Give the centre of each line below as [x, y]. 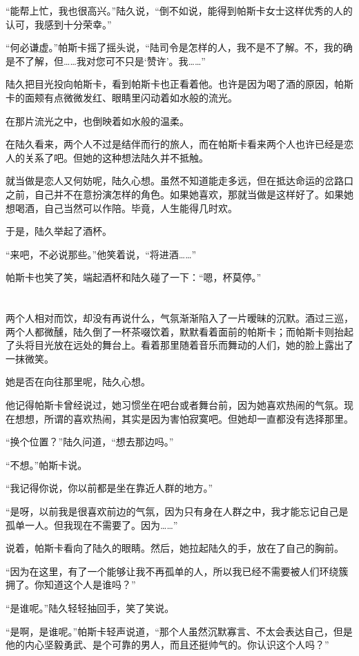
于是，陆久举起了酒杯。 [59, 231]
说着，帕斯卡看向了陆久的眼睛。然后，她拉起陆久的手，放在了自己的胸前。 [175, 548]
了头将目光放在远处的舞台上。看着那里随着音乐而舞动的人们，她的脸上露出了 [179, 345]
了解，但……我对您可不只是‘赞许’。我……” [115, 60]
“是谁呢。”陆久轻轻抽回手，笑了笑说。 [90, 608]
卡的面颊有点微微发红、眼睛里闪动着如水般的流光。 [122, 97]
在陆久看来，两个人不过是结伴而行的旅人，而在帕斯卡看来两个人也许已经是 [175, 144]
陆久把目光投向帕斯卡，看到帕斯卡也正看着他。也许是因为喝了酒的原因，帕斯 [179, 84]
